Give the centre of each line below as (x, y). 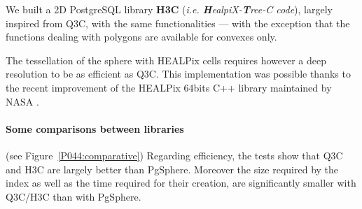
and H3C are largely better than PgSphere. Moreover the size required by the (172, 169)
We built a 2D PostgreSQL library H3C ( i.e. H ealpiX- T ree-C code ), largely (169, 9)
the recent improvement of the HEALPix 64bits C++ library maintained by (169, 87)
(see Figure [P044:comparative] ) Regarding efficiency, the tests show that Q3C (174, 155)
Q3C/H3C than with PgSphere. (74, 196)
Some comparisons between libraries (95, 128)
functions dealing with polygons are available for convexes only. (141, 37)
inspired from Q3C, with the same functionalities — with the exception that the (178, 23)
